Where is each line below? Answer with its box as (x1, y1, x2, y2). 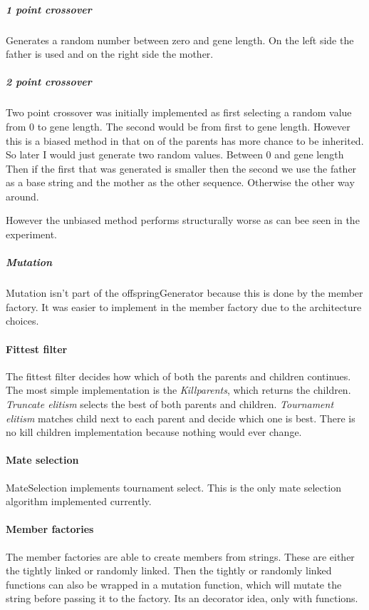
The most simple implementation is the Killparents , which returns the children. (6, 382, 351, 397)
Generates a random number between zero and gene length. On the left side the (6, 32, 354, 47)
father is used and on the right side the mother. (6, 46, 214, 61)
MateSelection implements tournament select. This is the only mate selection (6, 479, 341, 494)
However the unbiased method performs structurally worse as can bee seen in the (6, 213, 360, 228)
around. (6, 188, 39, 203)
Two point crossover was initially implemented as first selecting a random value (6, 105, 352, 120)
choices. (6, 313, 39, 328)
